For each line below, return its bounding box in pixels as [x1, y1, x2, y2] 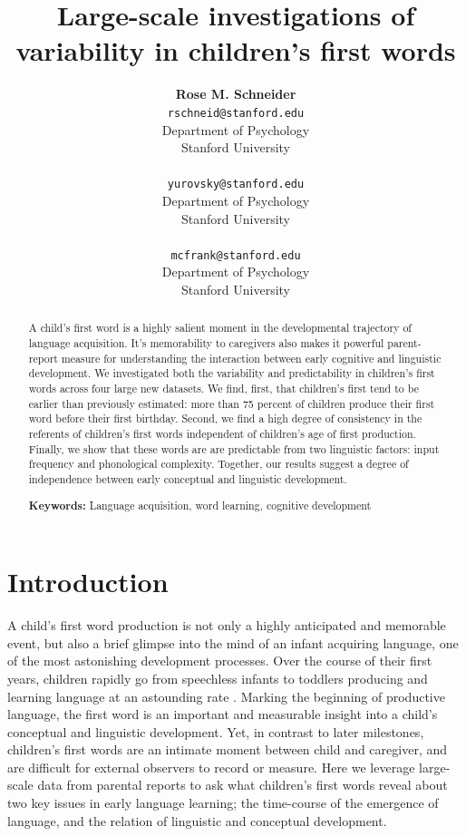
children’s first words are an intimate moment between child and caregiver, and [7, 740, 448, 759]
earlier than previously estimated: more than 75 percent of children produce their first [28, 395, 435, 411]
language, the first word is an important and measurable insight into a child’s [7, 705, 438, 724]
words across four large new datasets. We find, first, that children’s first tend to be [28, 381, 419, 396]
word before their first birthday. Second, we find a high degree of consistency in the [28, 411, 422, 426]
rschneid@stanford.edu [167, 106, 305, 120]
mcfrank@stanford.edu [170, 248, 301, 262]
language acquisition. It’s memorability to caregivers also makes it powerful [28, 335, 384, 351]
